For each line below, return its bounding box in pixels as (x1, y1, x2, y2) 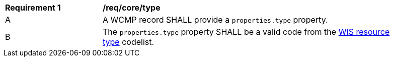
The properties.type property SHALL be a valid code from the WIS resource (103, 27, 390, 37)
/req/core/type (103, 3, 161, 13)
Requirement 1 (5, 3, 61, 13)
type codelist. (103, 37, 154, 47)
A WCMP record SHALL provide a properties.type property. (103, 15, 328, 25)
